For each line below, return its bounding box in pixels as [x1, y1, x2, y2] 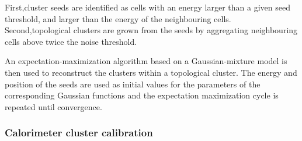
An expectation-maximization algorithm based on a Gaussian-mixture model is [5, 55, 287, 67]
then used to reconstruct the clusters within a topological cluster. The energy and [5, 66, 297, 78]
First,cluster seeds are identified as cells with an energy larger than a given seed [5, 1, 290, 13]
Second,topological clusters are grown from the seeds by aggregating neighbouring [5, 24, 298, 36]
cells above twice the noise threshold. [5, 35, 137, 47]
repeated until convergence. [5, 100, 102, 112]
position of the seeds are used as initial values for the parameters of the [5, 77, 261, 90]
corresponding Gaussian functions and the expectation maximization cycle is [5, 89, 279, 101]
